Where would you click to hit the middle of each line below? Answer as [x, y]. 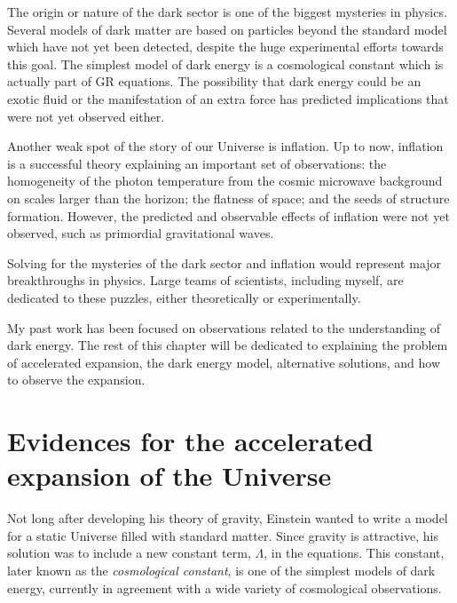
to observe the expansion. [76, 380]
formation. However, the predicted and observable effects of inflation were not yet [228, 215]
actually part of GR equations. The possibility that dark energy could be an [214, 81]
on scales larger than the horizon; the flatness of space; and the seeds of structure [228, 198]
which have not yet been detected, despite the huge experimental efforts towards [225, 47]
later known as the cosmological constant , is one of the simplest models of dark [221, 570]
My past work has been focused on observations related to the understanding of [224, 327]
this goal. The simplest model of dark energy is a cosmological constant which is [225, 63]
